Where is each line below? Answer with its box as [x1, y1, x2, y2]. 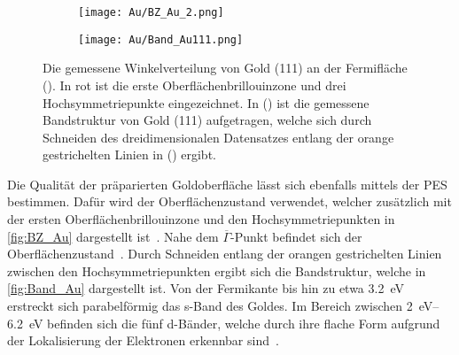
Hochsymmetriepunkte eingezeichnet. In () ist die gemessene [43, 93, 370, 112]
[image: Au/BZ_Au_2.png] [78, 6, 224, 19]
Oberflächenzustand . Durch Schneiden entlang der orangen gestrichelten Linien [7, 244, 442, 263]
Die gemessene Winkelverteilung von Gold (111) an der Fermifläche [43, 58, 408, 77]
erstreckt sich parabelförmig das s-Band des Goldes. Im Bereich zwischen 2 [7, 297, 413, 315]
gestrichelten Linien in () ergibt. [43, 145, 216, 164]
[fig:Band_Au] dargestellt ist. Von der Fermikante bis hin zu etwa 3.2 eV [7, 279, 404, 297]
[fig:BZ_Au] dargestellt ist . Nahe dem [7, 227, 219, 245]
